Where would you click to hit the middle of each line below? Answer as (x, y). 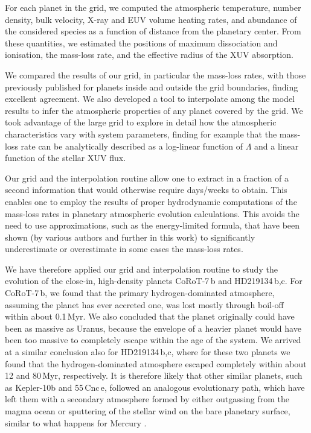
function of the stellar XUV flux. (66, 158)
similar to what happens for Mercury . (76, 422)
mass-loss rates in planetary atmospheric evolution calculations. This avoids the (152, 213)
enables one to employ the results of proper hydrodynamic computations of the (151, 201)
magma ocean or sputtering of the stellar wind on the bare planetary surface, (148, 411)
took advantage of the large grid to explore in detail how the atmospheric (141, 122)
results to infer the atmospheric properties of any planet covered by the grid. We (154, 110)
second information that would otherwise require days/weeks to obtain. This (146, 190)
